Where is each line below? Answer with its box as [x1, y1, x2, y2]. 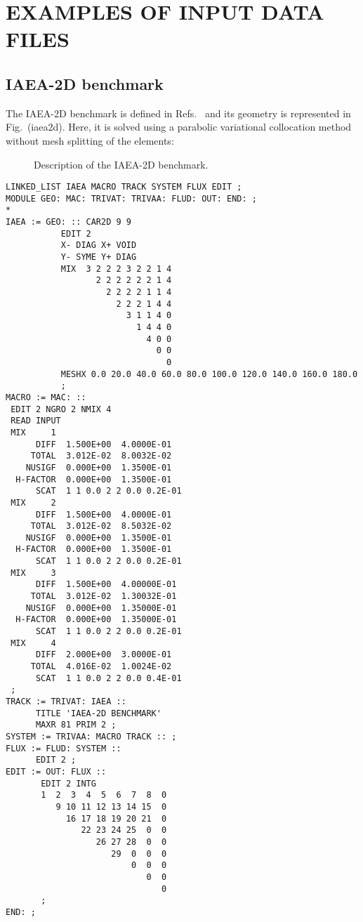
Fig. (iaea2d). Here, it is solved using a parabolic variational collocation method [6, 119, 352, 134]
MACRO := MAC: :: [6, 392, 86, 402]
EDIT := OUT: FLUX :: [6, 766, 107, 777]
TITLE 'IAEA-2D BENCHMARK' [35, 708, 161, 718]
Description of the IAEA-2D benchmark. [34, 157, 209, 171]
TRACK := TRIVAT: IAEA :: [6, 697, 126, 707]
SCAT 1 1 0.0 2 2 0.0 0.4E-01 [35, 673, 182, 683]
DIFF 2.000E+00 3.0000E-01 [35, 650, 172, 660]
